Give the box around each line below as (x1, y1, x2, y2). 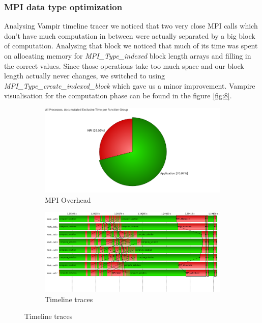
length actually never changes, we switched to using (4, 70, 165, 81)
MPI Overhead (45, 194, 91, 205)
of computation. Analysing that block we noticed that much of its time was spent (4, 40, 258, 51)
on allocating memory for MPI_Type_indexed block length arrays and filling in (4, 50, 251, 61)
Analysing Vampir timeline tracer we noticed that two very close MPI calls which (4, 20, 258, 31)
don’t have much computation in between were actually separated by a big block (4, 30, 255, 41)
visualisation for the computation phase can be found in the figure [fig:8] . (4, 90, 232, 101)
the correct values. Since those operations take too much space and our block (4, 60, 244, 71)
